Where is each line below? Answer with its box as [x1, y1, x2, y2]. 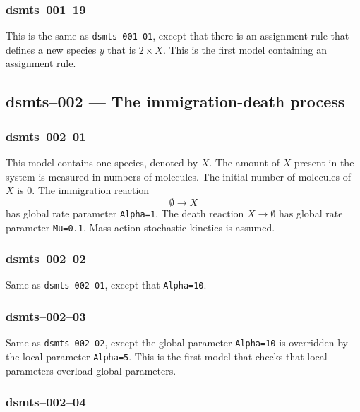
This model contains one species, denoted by [6, 155, 198, 170]
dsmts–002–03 [6, 307, 86, 325]
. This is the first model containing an [162, 42, 327, 56]
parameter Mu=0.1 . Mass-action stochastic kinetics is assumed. [6, 219, 275, 234]
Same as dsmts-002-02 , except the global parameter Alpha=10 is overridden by [6, 335, 348, 350]
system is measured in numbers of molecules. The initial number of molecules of [6, 169, 352, 183]
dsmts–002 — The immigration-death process [6, 90, 345, 112]
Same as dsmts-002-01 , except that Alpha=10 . [6, 277, 207, 292]
